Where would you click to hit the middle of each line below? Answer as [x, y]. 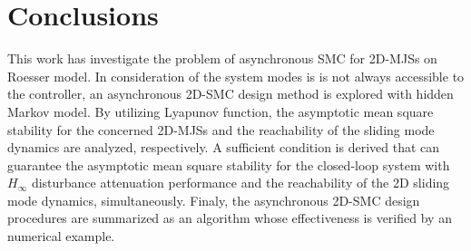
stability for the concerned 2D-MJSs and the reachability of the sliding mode [221, 129]
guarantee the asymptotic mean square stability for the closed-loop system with [229, 164]
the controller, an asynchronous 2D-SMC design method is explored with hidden [231, 94]
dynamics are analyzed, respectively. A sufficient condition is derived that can [224, 147]
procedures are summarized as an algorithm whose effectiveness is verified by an [230, 218]
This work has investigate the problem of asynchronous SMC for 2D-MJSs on [222, 58]
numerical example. [61, 236]
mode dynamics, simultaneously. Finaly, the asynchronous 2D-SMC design [214, 200]
